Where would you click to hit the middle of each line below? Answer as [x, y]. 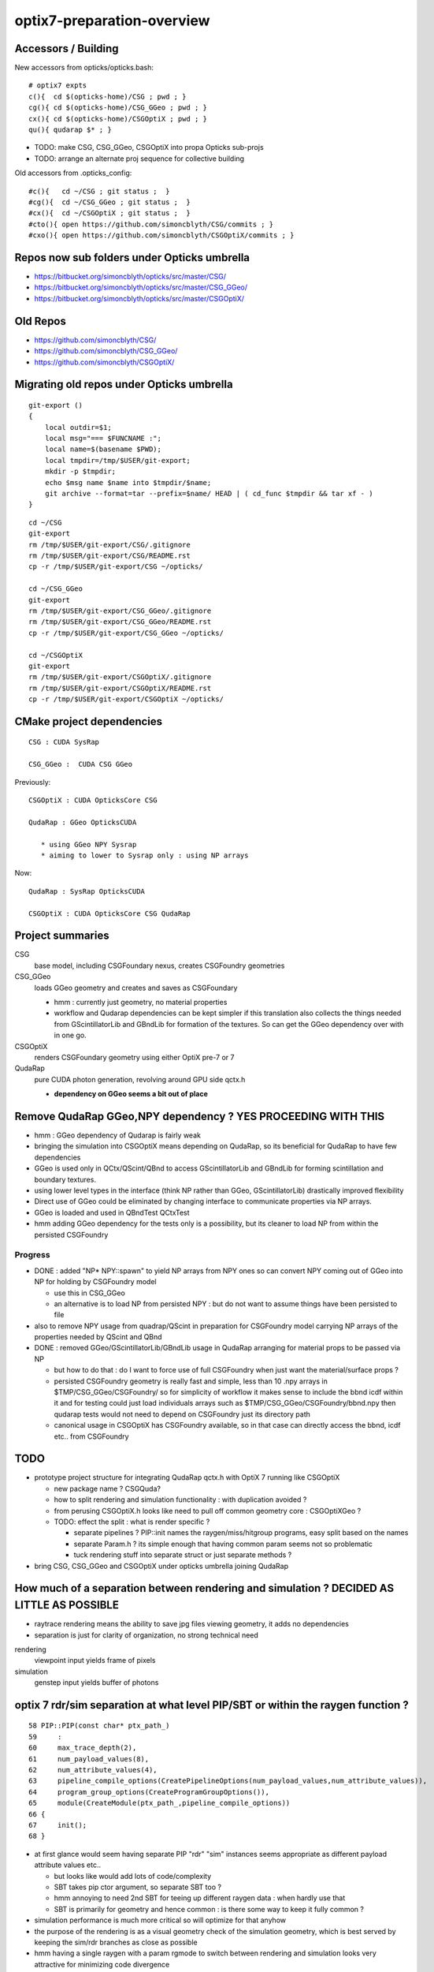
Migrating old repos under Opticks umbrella [124, 385]
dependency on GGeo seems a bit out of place [131, 1094]
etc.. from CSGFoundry [91, 1436]
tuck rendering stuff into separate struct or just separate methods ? [183, 1555]
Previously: [33, 782]
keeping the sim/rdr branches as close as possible [116, 1942]
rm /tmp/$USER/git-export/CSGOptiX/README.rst [120, 688]
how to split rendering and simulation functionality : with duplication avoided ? [180, 1500]
